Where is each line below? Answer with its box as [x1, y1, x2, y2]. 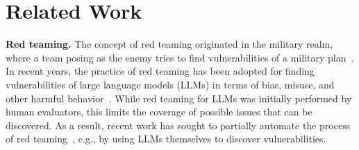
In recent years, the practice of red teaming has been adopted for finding [6, 64, 315, 78]
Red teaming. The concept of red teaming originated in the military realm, [6, 37, 333, 51]
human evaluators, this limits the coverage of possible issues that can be [6, 104, 312, 119]
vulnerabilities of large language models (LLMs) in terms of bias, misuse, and [6, 77, 335, 91]
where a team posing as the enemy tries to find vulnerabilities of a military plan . [6, 50, 354, 64]
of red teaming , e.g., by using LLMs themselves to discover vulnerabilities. [6, 131, 326, 146]
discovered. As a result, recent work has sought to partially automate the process [6, 118, 351, 132]
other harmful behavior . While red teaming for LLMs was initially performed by [6, 91, 352, 105]
